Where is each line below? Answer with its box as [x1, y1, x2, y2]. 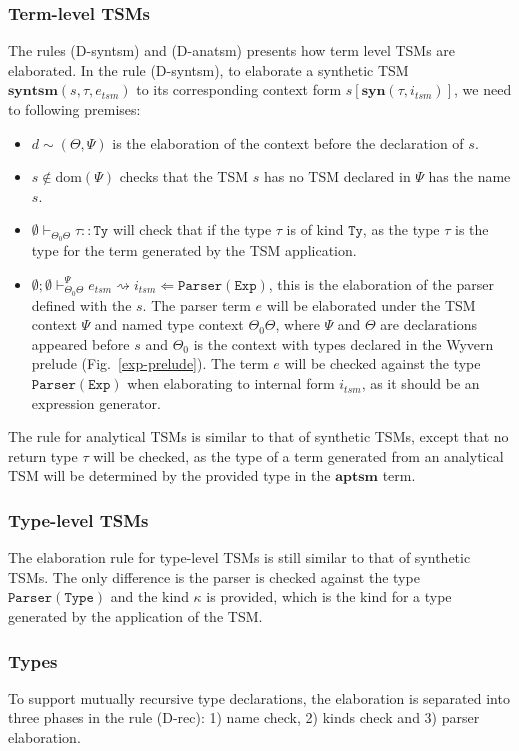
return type [8, 445, 78, 466]
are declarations [380, 314, 477, 335]
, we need [454, 79, 512, 100]
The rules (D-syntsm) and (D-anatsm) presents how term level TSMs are [8, 40, 456, 61]
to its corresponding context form [136, 79, 342, 100]
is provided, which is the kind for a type [206, 586, 452, 607]
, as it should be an [361, 373, 480, 394]
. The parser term [142, 294, 251, 315]
